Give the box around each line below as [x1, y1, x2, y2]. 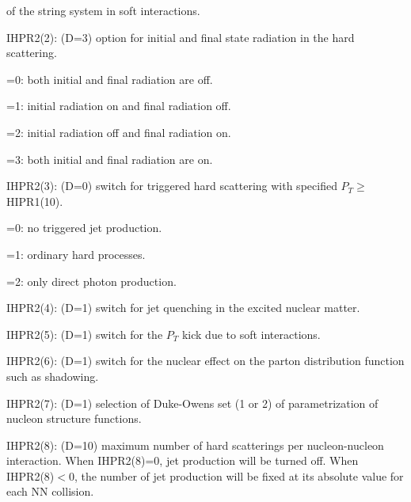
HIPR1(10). [6, 192, 63, 209]
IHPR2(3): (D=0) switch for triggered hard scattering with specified [6, 177, 337, 194]
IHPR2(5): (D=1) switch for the [6, 325, 163, 342]
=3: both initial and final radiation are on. [6, 150, 213, 167]
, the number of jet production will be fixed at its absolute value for [74, 467, 404, 484]
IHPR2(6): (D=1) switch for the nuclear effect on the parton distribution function [6, 352, 405, 369]
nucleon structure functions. [6, 410, 142, 427]
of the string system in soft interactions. [6, 2, 200, 18]
